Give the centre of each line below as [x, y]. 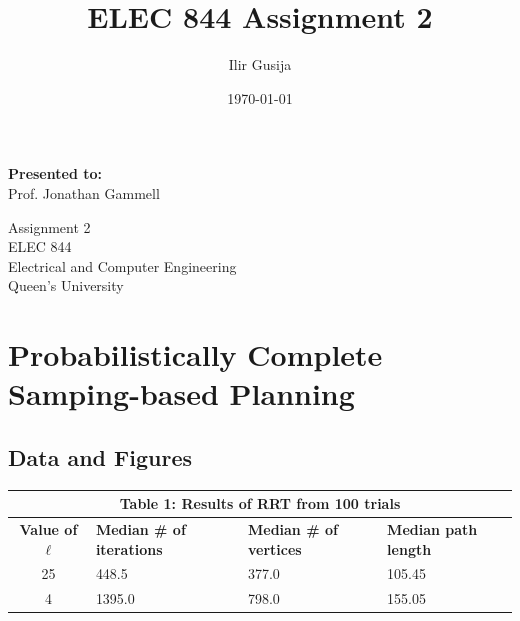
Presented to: [55, 173]
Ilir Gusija [260, 64]
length [409, 548]
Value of [48, 528]
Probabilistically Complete [195, 354]
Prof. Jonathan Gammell [84, 192]
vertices [274, 548]
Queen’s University [66, 285]
